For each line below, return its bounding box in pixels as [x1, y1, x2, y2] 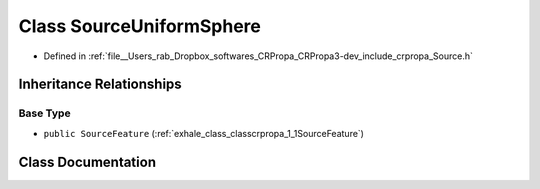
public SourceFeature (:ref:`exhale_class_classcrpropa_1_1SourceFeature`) [43, 127, 365, 139]
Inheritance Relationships [18, 76, 182, 93]
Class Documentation [18, 153, 157, 170]
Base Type [18, 106, 71, 120]
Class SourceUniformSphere [18, 15, 262, 37]
